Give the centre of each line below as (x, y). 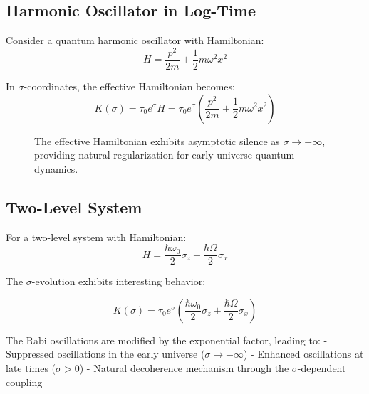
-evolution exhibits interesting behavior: (119, 281)
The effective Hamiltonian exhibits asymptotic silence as (157, 140)
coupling (24, 382)
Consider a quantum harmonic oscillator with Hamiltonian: (135, 40)
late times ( (31, 367)
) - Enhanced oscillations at (303, 354)
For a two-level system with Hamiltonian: (96, 236)
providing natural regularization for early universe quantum (165, 155)
